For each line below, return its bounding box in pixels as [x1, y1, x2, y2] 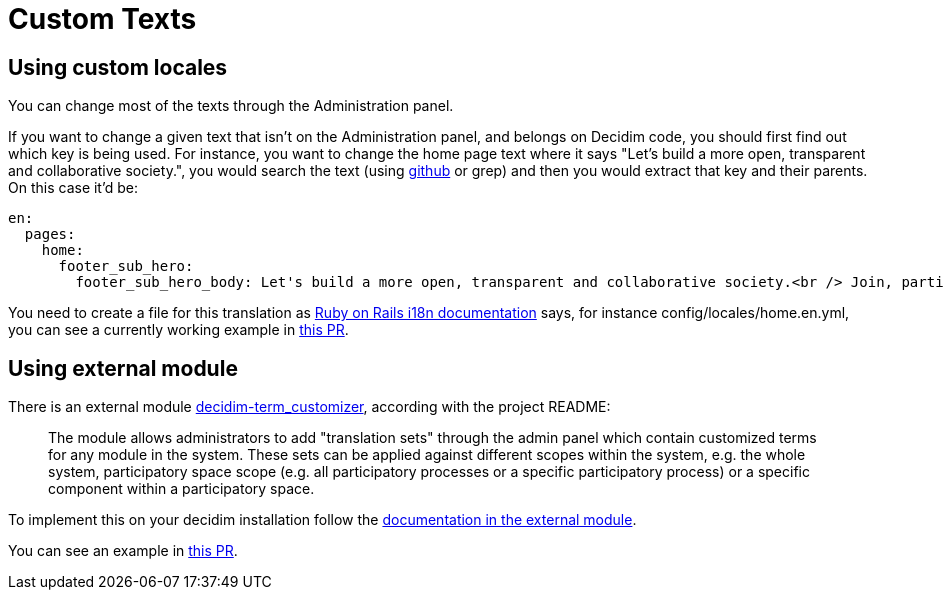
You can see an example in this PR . [8, 542, 238, 560]
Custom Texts [8, 2, 197, 36]
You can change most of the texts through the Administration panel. [8, 97, 454, 115]
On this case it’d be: [8, 179, 138, 197]
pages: [24, 226, 76, 243]
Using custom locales [8, 54, 228, 80]
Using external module [8, 355, 238, 381]
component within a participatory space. [48, 480, 315, 498]
